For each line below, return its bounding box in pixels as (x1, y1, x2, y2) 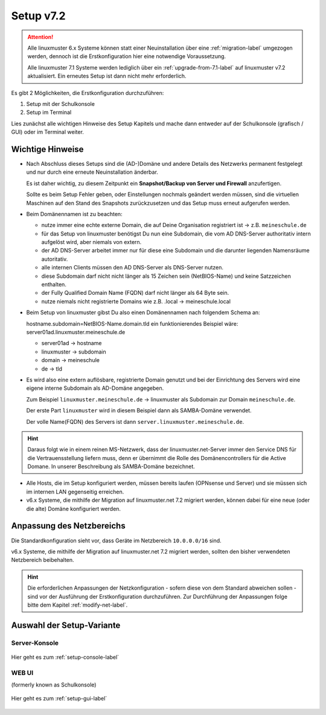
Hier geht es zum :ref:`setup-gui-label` (11, 695, 107, 702)
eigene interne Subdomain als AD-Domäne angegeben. (26, 384, 164, 392)
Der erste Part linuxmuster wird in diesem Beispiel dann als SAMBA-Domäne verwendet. (26, 407, 252, 414)
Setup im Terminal (26, 109, 72, 116)
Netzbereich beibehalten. (11, 556, 75, 564)
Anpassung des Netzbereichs (11, 521, 126, 531)
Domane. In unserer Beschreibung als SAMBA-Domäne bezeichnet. (27, 463, 196, 470)
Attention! (27, 33, 54, 41)
